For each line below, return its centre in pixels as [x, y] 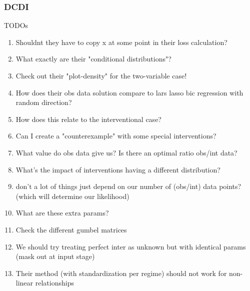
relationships [54, 283]
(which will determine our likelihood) [72, 196]
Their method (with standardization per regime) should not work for [121, 273]
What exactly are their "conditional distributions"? [93, 59]
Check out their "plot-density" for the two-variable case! [101, 75]
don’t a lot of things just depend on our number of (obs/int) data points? [128, 186]
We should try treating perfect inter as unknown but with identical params [131, 246]
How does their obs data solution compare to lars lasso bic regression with [129, 92]
